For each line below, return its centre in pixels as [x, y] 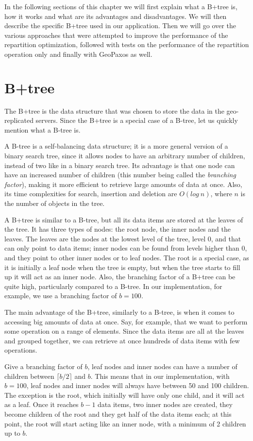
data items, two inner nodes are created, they [165, 404]
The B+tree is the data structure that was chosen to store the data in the [114, 110]
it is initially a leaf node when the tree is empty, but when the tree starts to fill [122, 267]
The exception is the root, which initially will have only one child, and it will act [125, 395]
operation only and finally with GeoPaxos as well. [78, 54]
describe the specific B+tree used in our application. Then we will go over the [120, 25]
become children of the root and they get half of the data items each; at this [118, 414]
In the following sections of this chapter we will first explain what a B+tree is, [121, 6]
